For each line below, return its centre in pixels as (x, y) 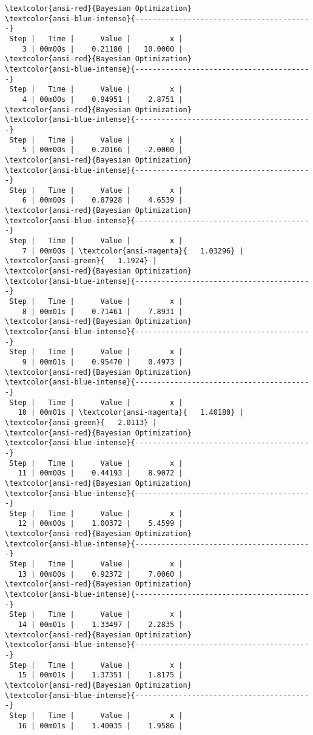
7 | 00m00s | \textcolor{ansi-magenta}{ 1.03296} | (133, 251)
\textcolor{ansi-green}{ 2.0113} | (81, 422)
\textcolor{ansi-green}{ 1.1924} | (81, 261)
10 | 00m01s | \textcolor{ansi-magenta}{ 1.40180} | (131, 413)
